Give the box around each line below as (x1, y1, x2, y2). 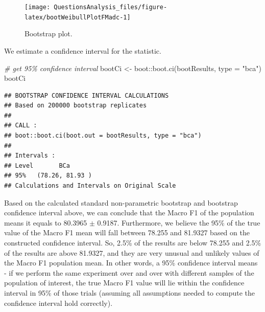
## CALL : (4, 122, 37, 129)
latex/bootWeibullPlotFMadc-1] (25, 13, 131, 21)
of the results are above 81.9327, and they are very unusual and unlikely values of (4, 247, 259, 258)
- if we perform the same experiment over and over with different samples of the (4, 267, 254, 278)
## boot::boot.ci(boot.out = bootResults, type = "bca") (4, 132, 202, 140)
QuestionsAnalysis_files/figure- (54, 4, 167, 11)
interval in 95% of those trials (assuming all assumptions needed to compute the (4, 287, 255, 298)
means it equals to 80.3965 (4, 217, 87, 228)
